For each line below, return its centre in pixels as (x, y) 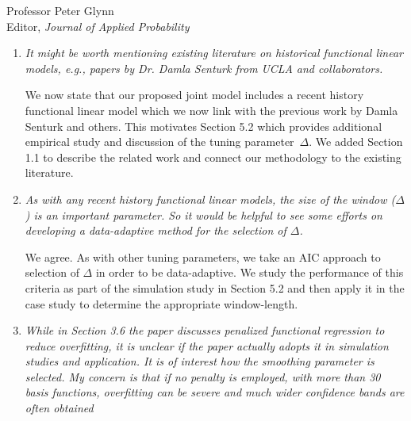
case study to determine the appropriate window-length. (161, 303)
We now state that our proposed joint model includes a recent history (194, 95)
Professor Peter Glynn (60, 10)
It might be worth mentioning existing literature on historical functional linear (214, 53)
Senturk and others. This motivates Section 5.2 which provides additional (204, 126)
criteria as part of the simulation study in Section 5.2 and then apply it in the (215, 287)
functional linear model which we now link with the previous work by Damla (211, 110)
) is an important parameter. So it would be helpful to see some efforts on (204, 214)
